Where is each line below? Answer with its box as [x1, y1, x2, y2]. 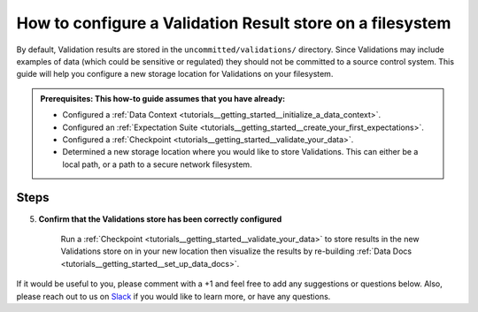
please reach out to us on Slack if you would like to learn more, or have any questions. [16, 291, 331, 301]
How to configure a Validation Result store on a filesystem [16, 13, 451, 33]
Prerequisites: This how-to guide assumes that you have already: [40, 93, 286, 103]
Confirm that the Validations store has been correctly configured [38, 213, 282, 224]
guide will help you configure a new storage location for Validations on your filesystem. [16, 69, 334, 80]
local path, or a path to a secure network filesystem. [62, 159, 252, 170]
